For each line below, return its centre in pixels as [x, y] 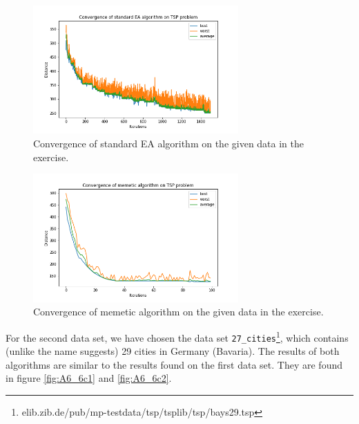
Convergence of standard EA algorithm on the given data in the [169, 144]
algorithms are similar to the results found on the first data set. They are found [174, 364]
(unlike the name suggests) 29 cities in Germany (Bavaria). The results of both [173, 351]
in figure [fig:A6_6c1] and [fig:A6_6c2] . [89, 378]
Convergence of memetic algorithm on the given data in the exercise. [178, 312]
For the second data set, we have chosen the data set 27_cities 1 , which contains [177, 336]
